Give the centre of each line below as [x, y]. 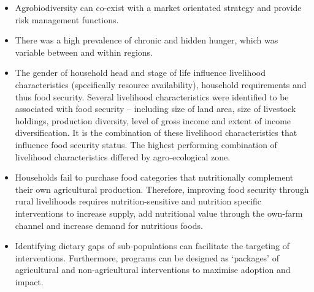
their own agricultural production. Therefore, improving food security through [162, 189]
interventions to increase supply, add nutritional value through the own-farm [159, 213]
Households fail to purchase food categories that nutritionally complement [154, 177]
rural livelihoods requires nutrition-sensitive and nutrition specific [138, 201]
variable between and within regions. [84, 52]
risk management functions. [67, 19]
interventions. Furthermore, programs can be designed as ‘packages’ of [147, 257]
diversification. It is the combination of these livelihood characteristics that [156, 133]
